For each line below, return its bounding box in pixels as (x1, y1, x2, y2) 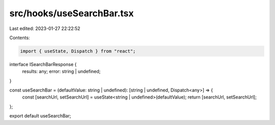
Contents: (9, 35, 30, 41)
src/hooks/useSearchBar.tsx (9, 8, 134, 19)
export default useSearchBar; (9, 113, 71, 119)
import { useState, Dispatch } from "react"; (20, 48, 136, 54)
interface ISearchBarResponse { (9, 61, 77, 67)
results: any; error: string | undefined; (22, 69, 101, 75)
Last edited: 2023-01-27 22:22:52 (9, 25, 80, 32)
